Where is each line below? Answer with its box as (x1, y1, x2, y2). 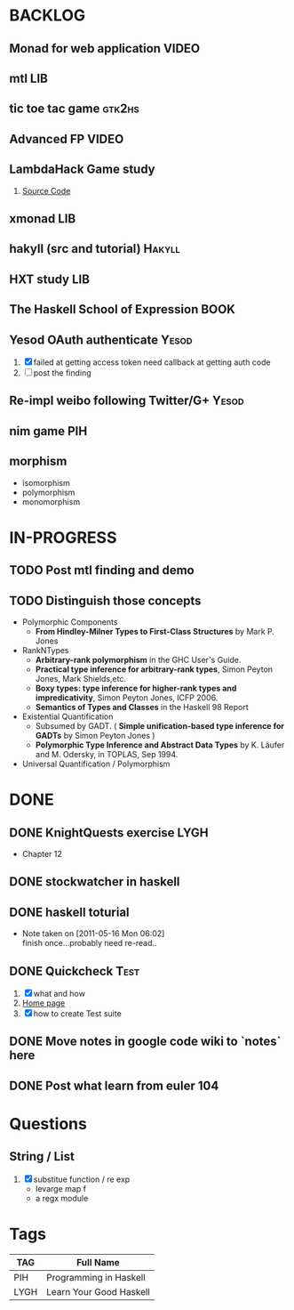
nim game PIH (9, 424, 88, 439)
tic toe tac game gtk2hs (9, 101, 139, 117)
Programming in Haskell (45, 1271, 146, 1283)
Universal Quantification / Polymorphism (21, 758, 171, 769)
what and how (33, 988, 86, 999)
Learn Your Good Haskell (45, 1285, 151, 1298)
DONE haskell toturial (9, 904, 131, 919)
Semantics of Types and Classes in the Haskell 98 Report (35, 701, 249, 712)
